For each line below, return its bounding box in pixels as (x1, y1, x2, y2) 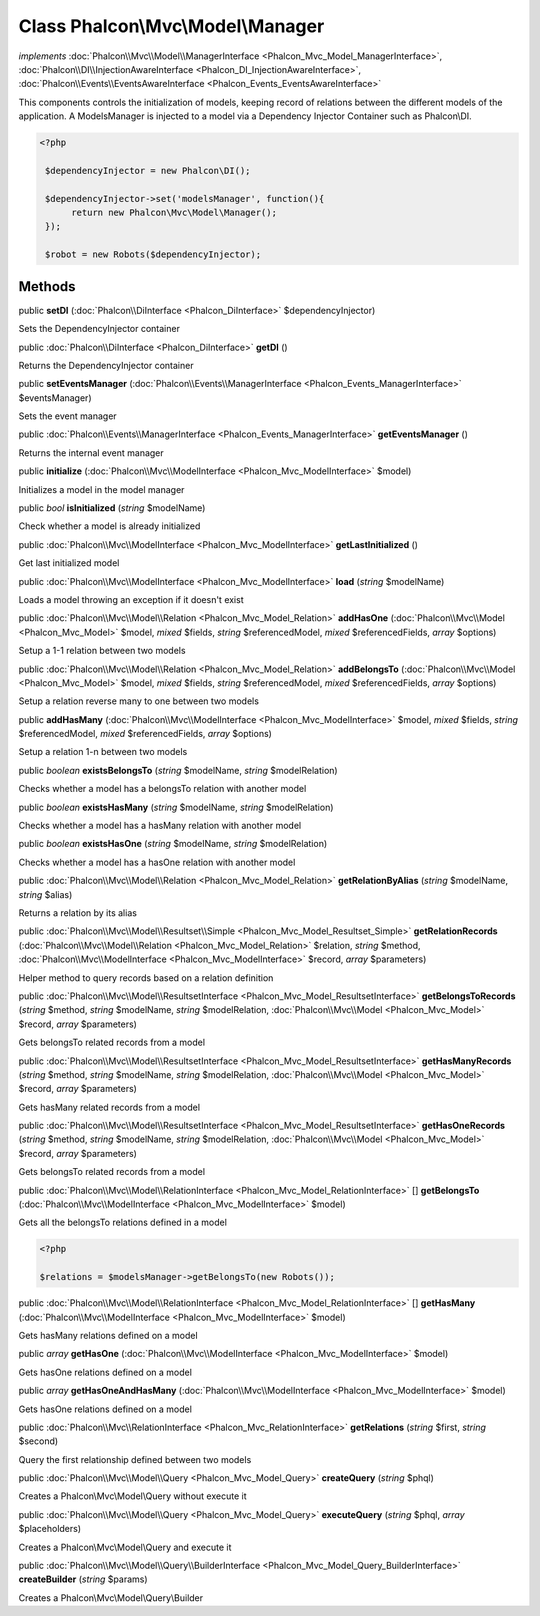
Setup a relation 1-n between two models (18, 746, 188, 758)
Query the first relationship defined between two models (18, 1453, 252, 1465)
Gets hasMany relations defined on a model (18, 1329, 199, 1341)
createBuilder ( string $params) (18, 1573, 149, 1585)
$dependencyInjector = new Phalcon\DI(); (45, 165, 251, 176)
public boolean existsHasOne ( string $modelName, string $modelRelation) (18, 838, 328, 850)
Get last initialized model (18, 557, 120, 569)
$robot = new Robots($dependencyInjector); (45, 249, 262, 260)
